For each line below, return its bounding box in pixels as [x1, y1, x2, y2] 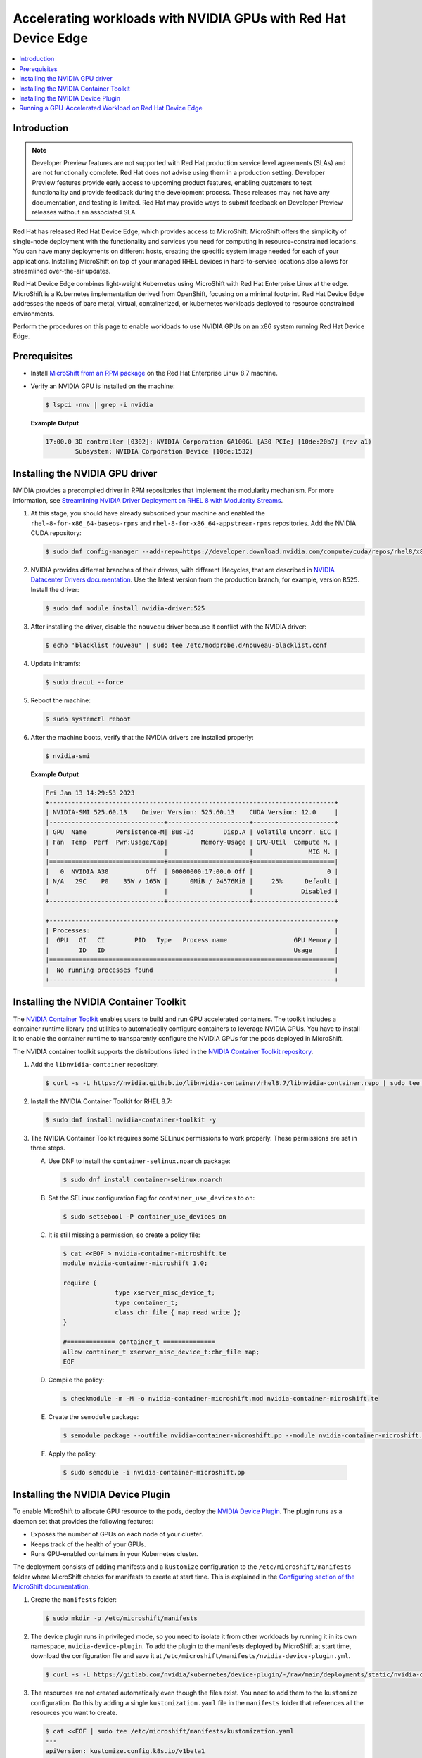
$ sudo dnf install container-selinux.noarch [63, 1175, 223, 1183]
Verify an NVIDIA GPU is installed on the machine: [30, 382, 175, 390]
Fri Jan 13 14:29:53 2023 [45, 788, 135, 797]
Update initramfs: [30, 659, 81, 667]
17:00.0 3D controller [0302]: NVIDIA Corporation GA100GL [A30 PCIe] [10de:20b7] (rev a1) [45, 437, 372, 446]
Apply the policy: [48, 1449, 98, 1458]
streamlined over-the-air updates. [13, 267, 111, 275]
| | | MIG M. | [45, 847, 339, 856]
